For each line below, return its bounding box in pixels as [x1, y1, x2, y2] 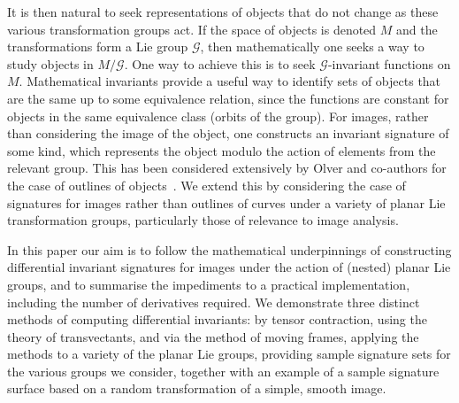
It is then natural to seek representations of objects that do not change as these [7, 3, 439, 20]
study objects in [7, 54, 94, 73]
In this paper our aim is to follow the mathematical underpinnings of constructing [7, 240, 452, 259]
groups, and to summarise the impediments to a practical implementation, [7, 275, 410, 293]
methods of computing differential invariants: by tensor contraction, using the [7, 310, 427, 329]
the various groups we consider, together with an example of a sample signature [7, 361, 440, 380]
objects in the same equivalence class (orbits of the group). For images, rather [7, 106, 429, 125]
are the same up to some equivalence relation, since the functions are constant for [7, 89, 449, 107]
